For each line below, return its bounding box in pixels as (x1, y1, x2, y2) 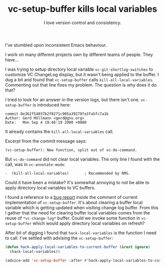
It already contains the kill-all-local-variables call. (5, 129, 114, 134)
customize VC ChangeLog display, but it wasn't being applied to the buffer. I (5, 71, 159, 77)
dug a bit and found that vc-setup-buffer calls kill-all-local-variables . (5, 77, 154, 82)
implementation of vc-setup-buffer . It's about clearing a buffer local (5, 199, 143, 205)
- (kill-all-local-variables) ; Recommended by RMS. (5, 171, 131, 176)
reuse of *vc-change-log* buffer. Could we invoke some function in (5, 215, 140, 221)
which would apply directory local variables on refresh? (32, 220, 145, 226)
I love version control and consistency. (43, 20, 122, 26)
